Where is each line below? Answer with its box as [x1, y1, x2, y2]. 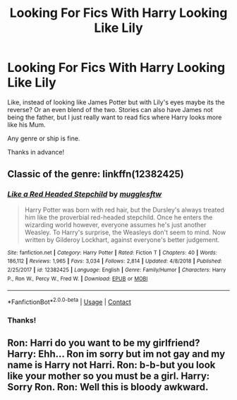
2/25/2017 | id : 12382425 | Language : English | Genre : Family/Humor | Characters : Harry [7, 266, 226, 273]
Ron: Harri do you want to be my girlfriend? [7, 337, 200, 349]
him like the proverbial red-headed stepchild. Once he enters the [24, 213, 213, 222]
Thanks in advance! [7, 147, 65, 156]
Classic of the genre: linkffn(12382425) [7, 168, 185, 181]
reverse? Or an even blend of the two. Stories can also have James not [7, 105, 213, 114]
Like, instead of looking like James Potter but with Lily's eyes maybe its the [7, 97, 225, 107]
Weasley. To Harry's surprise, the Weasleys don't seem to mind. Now [24, 228, 226, 236]
